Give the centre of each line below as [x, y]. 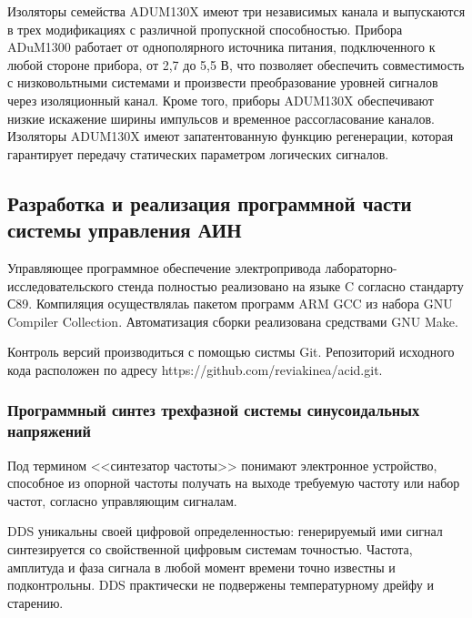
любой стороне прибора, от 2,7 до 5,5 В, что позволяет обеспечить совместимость [236, 64]
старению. [35, 602]
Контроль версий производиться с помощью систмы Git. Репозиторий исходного [231, 352]
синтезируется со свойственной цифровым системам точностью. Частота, [210, 549]
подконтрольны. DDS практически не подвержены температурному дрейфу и [221, 585]
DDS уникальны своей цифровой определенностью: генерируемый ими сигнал [225, 531]
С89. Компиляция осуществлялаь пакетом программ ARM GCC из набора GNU [230, 304]
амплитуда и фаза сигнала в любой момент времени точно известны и [201, 567]
